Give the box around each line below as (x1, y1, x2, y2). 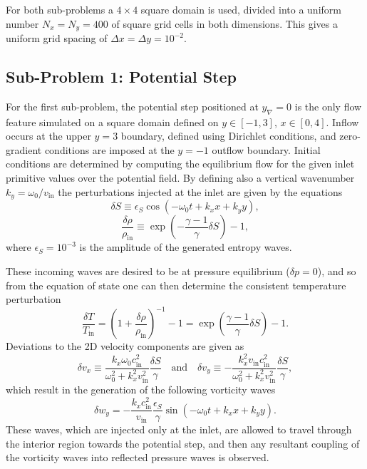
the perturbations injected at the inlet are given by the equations (58, 184, 343, 199)
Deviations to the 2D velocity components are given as (6, 339, 244, 354)
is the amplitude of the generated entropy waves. (79, 239, 292, 254)
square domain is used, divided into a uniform (140, 2, 341, 16)
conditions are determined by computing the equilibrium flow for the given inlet (6, 156, 355, 171)
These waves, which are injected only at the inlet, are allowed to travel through (6, 422, 352, 437)
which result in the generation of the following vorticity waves (6, 382, 276, 397)
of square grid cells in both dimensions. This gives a (111, 16, 338, 31)
